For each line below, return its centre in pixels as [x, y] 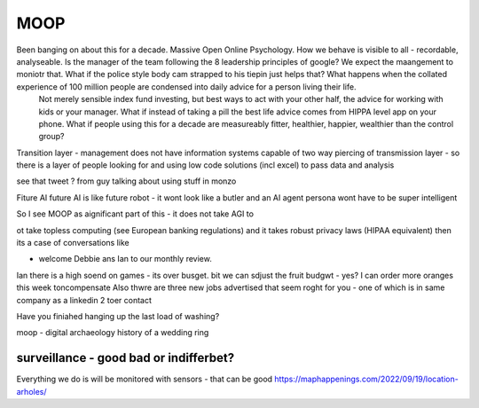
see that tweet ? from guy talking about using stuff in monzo [126, 181]
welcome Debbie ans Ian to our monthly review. [125, 259]
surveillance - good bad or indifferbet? [126, 358]
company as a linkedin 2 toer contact [84, 300]
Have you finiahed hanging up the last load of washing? [118, 316]
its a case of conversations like [73, 243]
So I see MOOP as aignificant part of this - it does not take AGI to [135, 214]
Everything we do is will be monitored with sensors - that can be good [145, 379]
